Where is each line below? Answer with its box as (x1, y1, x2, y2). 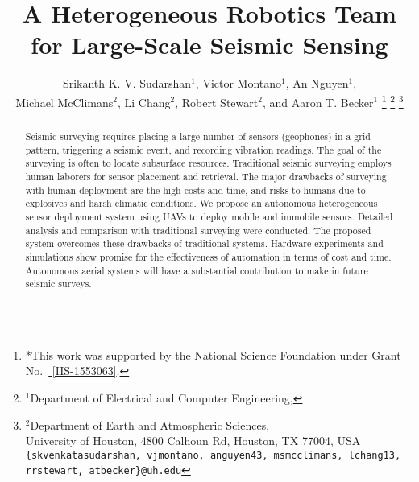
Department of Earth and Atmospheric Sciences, (30, 416, 270, 433)
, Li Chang (118, 93, 171, 110)
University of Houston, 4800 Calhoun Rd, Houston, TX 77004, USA (25, 432, 361, 449)
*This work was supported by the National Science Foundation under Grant (25, 346, 401, 363)
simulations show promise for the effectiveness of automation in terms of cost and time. (25, 249, 392, 263)
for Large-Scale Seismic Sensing (31, 28, 388, 61)
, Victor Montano (195, 75, 282, 92)
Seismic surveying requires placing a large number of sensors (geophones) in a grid (25, 129, 371, 142)
